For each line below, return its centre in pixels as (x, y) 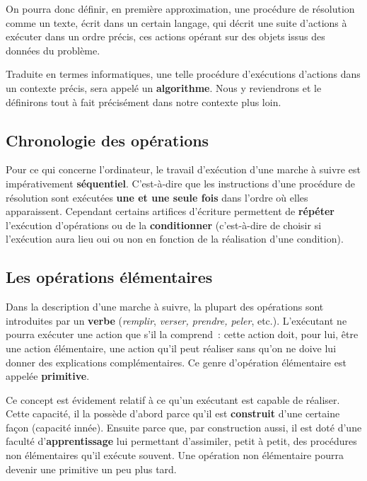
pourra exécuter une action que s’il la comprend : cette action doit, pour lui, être (182, 334)
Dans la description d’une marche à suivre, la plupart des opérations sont (165, 307)
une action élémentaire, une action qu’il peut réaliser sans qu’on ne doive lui (171, 348)
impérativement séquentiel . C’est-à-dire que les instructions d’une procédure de (181, 183)
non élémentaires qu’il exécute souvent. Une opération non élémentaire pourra (175, 455)
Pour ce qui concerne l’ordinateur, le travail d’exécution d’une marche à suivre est (183, 169)
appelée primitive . (48, 376)
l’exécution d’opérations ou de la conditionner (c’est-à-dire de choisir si (164, 225)
